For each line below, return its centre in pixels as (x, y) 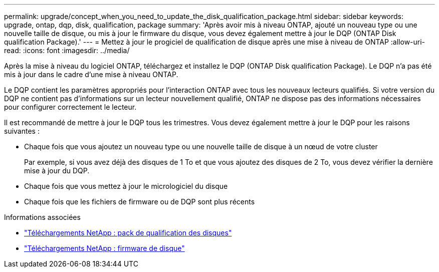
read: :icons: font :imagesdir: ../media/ (67, 50)
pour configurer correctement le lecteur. (70, 107)
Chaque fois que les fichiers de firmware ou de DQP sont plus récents (140, 202)
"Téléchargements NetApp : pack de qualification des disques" (128, 233)
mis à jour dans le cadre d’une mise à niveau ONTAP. (91, 74)
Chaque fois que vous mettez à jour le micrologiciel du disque (126, 186)
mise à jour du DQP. (57, 171)
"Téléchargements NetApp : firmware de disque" (104, 248)
